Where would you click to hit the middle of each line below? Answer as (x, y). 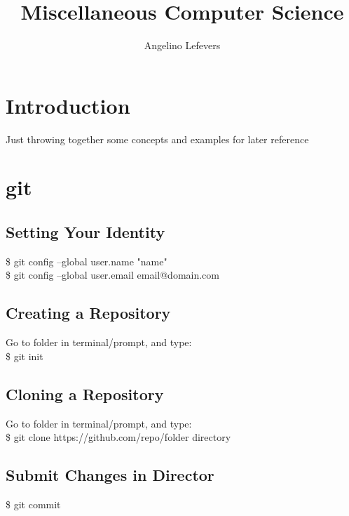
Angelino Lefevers (182, 45)
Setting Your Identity (85, 232)
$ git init (25, 356)
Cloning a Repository (85, 393)
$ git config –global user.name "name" (87, 261)
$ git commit (33, 504)
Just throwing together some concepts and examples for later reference (157, 139)
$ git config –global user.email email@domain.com (113, 275)
